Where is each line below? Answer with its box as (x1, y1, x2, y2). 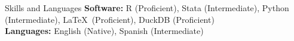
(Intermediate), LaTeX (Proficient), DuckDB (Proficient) (5, 13, 215, 25)
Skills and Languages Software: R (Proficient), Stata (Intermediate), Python (5, 2, 289, 13)
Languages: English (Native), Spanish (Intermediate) (5, 25, 204, 37)
